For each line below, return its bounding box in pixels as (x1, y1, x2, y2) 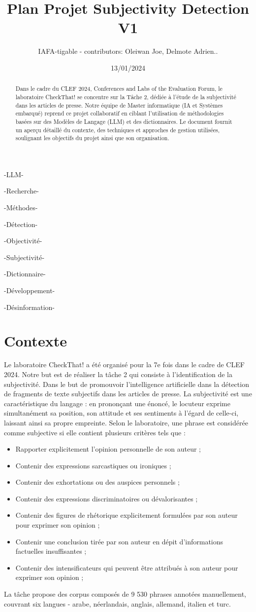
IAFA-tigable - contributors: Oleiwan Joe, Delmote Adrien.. (38, 46, 218, 56)
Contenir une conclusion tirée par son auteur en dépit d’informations (15, 536, 224, 546)
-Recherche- (4, 186, 39, 196)
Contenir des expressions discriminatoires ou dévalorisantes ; (15, 493, 198, 503)
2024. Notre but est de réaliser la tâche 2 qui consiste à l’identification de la (4, 369, 232, 379)
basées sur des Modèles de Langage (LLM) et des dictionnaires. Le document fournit (15, 117, 232, 125)
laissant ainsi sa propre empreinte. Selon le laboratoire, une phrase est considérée (4, 417, 248, 427)
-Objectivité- (4, 235, 42, 246)
